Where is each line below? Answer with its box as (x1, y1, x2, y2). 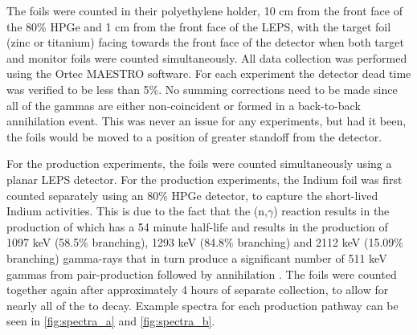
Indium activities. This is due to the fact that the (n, (6, 202, 268, 219)
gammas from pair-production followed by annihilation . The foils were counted (6, 265, 397, 282)
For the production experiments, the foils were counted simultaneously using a (6, 155, 392, 172)
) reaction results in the (273, 202, 390, 219)
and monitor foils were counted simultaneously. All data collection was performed (6, 49, 407, 66)
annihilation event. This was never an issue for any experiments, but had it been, (6, 112, 407, 129)
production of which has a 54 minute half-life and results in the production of (6, 218, 388, 235)
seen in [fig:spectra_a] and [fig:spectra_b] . (6, 313, 215, 329)
